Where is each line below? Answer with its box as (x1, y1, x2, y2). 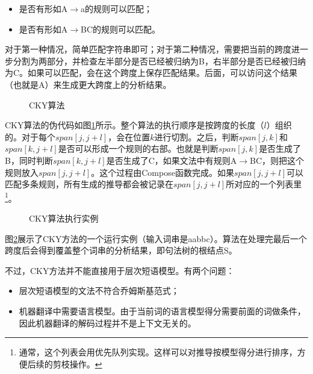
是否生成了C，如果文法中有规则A (106, 154, 237, 166)
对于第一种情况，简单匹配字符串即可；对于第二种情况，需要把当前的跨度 (5, 43, 291, 55)
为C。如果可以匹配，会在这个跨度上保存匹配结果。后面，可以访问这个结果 (5, 66, 298, 79)
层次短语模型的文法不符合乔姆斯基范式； (19, 284, 179, 297)
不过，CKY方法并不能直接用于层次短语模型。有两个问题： (5, 264, 235, 276)
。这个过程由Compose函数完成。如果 (91, 166, 234, 178)
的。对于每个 (5, 130, 55, 143)
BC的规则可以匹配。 (81, 22, 161, 35)
